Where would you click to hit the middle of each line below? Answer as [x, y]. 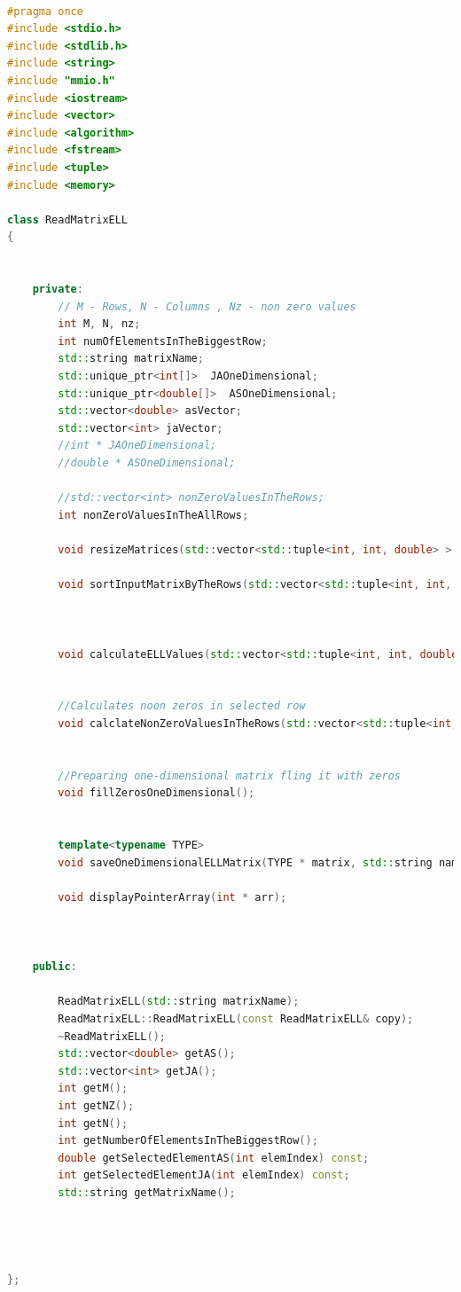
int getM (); [93, 1088]
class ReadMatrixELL [68, 219]
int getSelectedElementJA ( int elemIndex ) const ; [204, 1175]
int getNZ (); [96, 1106]
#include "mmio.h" [61, 80]
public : [55, 967]
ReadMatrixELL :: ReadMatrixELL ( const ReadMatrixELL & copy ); [236, 1019]
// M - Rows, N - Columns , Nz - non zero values [207, 306]
